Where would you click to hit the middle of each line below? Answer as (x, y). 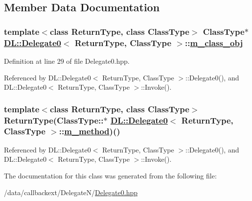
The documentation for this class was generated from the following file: (110, 175)
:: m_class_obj (214, 42)
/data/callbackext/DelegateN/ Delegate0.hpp (71, 192)
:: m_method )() (90, 131)
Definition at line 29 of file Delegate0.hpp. (67, 61)
